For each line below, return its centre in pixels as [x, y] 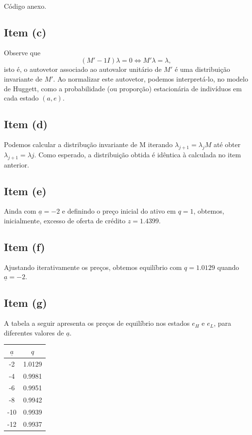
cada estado [21, 98]
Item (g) [25, 303]
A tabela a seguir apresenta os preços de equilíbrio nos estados [97, 323]
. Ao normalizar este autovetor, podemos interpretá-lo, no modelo [151, 78]
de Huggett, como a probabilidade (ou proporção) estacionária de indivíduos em [123, 88]
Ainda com [20, 211]
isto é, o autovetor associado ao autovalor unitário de [83, 69]
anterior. [17, 164]
